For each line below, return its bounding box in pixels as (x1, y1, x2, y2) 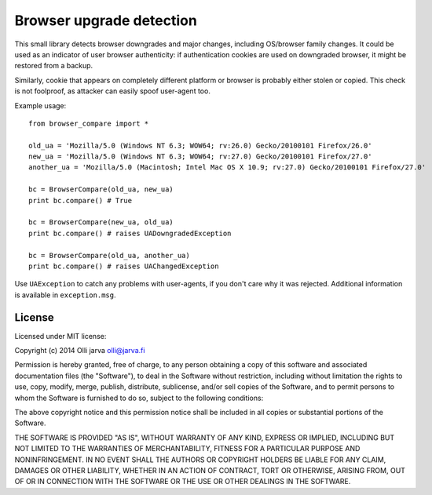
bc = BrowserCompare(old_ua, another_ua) (28, 251, 190, 260)
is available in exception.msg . (14, 290, 116, 300)
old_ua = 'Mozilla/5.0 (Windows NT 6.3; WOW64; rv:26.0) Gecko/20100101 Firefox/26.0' (28, 141, 372, 150)
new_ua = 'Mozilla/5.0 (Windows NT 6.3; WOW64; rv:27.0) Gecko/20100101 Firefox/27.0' (28, 152, 372, 161)
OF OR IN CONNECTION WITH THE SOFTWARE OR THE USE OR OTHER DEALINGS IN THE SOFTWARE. (14, 477, 351, 486)
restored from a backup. (14, 61, 93, 71)
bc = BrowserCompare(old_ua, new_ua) (28, 185, 174, 194)
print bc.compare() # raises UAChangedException (28, 261, 219, 271)
